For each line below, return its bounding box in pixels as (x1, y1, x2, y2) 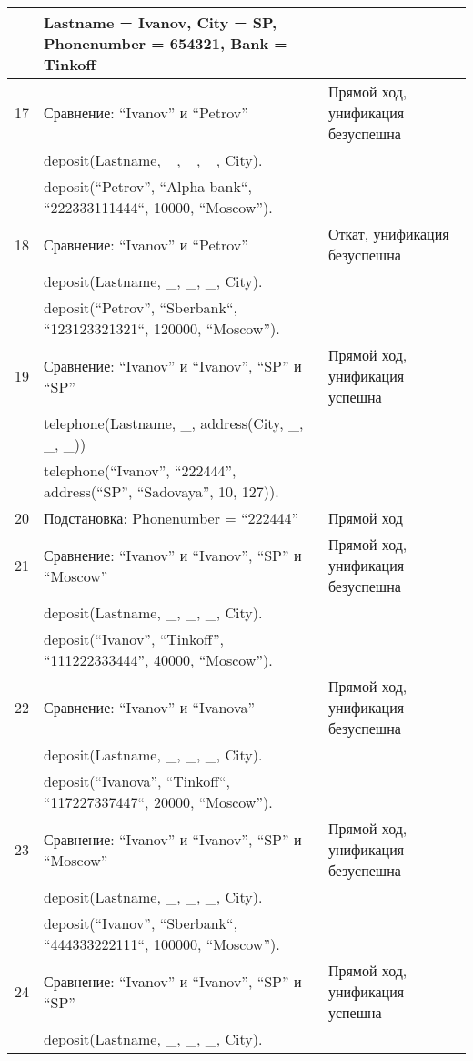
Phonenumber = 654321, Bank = (44, 33, 287, 54)
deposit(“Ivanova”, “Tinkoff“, (44, 770, 230, 791)
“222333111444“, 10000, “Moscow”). (44, 197, 273, 218)
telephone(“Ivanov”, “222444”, (44, 460, 236, 481)
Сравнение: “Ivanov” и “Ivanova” (44, 697, 255, 718)
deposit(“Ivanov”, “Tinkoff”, (44, 628, 224, 649)
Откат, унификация (327, 223, 449, 244)
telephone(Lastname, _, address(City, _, (44, 413, 304, 434)
